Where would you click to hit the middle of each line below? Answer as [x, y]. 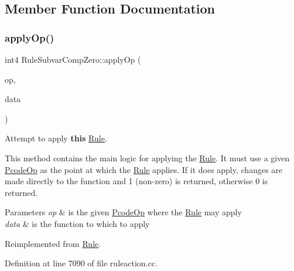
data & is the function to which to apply [77, 223]
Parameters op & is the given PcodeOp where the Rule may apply [123, 212]
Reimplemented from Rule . [53, 243]
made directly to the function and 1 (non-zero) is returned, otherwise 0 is [136, 181]
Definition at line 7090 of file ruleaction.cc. [81, 263]
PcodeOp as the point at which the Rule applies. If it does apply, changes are [144, 169]
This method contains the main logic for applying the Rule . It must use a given [147, 157]
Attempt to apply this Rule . [56, 138]
